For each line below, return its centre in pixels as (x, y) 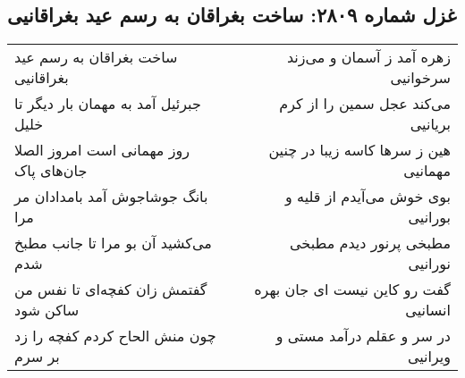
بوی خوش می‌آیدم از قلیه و (368, 197)
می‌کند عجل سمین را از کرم (365, 104)
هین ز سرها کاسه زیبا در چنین (359, 150)
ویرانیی (429, 357)
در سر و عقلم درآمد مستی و (363, 336)
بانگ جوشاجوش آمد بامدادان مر (111, 197)
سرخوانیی (420, 78)
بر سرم (37, 357)
